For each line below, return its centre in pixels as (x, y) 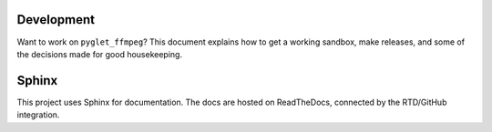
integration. (38, 115)
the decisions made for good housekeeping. (99, 54)
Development (56, 20)
